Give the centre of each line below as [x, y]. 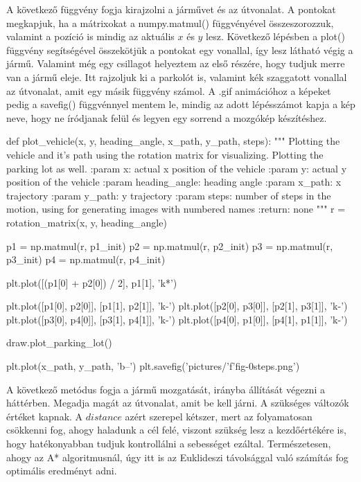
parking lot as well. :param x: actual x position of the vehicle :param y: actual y [177, 168]
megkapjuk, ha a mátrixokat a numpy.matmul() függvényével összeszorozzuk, [170, 23]
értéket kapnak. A [45, 416]
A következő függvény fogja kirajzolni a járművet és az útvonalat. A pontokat [171, 9]
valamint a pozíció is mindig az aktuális [90, 36]
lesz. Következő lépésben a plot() [275, 36]
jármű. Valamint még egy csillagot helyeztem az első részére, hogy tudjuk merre [176, 63]
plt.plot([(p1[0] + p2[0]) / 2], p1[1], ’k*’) [92, 282]
